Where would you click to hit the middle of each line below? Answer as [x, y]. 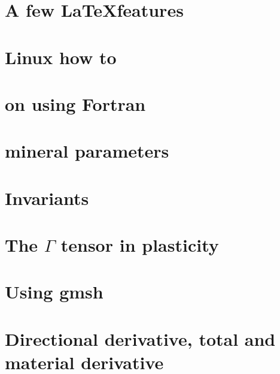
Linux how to [61, 57]
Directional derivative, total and [140, 338]
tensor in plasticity [140, 245]
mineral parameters [87, 151]
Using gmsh [54, 292]
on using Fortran [75, 103]
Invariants [47, 197]
